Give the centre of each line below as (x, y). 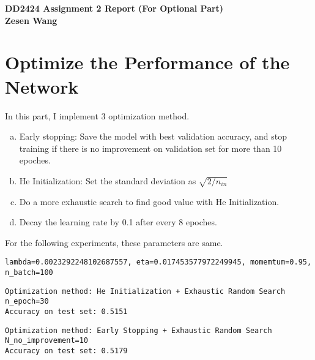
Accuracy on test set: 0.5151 (66, 312)
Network (42, 86)
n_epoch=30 (27, 302)
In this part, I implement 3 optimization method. (97, 115)
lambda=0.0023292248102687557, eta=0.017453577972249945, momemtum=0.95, (158, 262)
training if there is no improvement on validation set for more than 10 (150, 148)
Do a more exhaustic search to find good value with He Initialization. (149, 201)
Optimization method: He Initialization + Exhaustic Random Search (145, 291)
